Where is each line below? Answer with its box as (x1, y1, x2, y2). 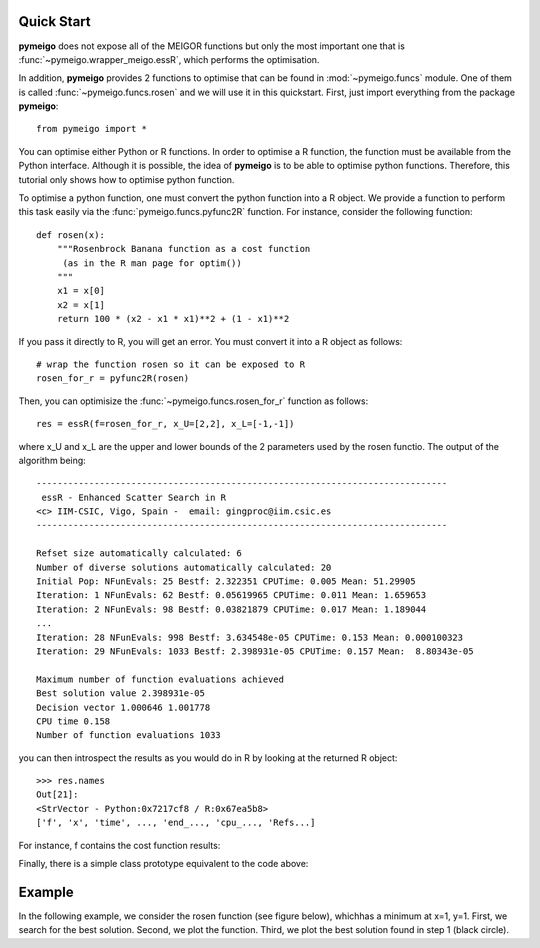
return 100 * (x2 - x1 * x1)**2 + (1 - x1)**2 (56, 313, 290, 325)
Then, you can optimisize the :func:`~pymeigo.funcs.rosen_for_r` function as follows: (18, 395, 369, 407)
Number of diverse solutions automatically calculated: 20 (36, 561, 332, 573)
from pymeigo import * (36, 123, 148, 135)
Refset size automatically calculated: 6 (36, 548, 242, 559)
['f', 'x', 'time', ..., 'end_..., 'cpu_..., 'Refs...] (36, 817, 316, 829)
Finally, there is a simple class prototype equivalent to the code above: (18, 858, 309, 870)
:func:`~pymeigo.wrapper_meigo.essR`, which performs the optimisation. (18, 53, 320, 65)
